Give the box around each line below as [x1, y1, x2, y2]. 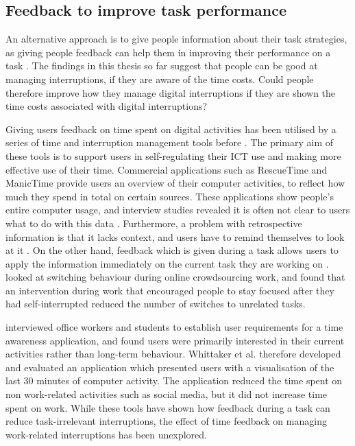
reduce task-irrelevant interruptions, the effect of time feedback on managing [5, 414, 327, 428]
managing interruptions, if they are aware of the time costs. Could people [5, 71, 314, 86]
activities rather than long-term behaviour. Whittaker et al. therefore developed [5, 347, 341, 361]
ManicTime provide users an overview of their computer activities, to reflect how [5, 176, 345, 190]
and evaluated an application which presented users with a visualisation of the [5, 360, 334, 374]
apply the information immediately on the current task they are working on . [5, 256, 329, 270]
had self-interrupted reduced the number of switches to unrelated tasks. [5, 296, 306, 311]
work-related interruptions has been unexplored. [5, 427, 207, 441]
